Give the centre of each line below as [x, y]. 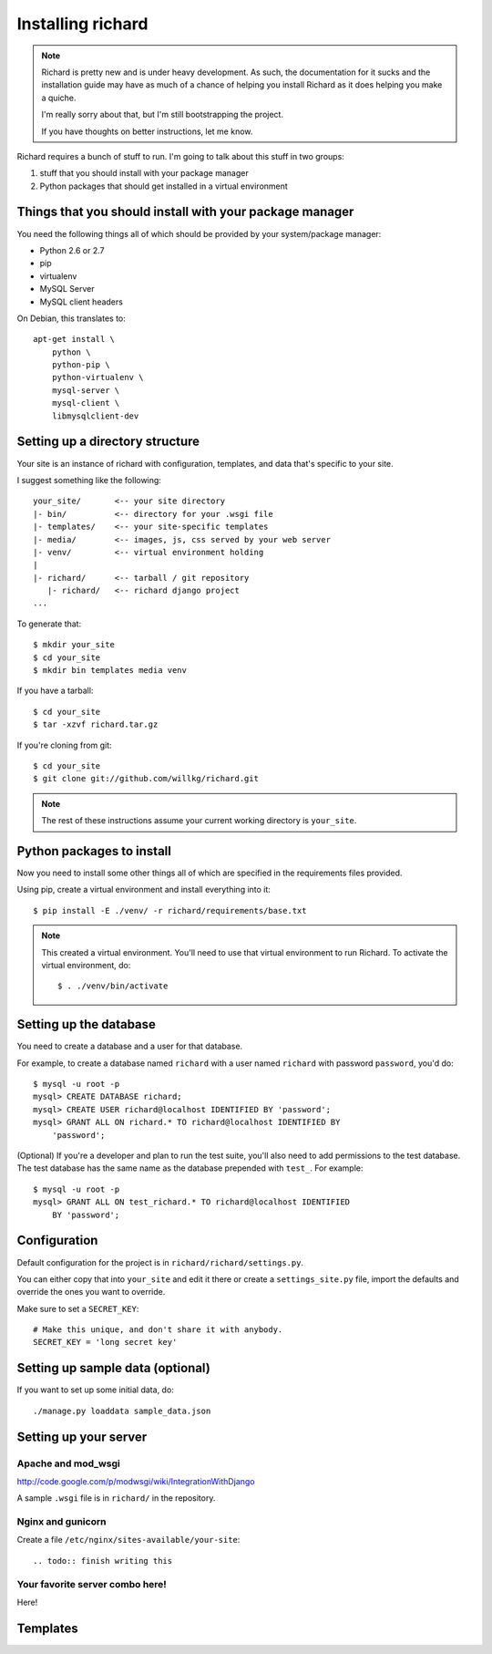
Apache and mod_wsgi [68, 1463]
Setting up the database [87, 1024]
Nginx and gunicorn [61, 1522]
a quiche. [59, 98]
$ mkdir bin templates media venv [110, 671]
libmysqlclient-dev [95, 416]
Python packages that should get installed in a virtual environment [164, 186]
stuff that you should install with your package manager [144, 173]
